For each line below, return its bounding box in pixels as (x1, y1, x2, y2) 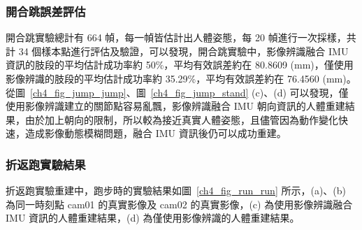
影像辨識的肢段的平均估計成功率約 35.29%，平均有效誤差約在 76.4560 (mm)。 (6, 71, 356, 85)
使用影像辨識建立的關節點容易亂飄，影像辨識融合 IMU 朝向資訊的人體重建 (6, 99, 345, 113)
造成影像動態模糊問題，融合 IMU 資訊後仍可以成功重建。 (24, 126, 287, 141)
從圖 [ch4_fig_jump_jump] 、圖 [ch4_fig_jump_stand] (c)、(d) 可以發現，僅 (6, 85, 349, 99)
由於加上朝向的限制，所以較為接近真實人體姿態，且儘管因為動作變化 (24, 112, 338, 127)
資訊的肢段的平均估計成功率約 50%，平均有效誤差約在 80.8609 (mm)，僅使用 (6, 57, 354, 72)
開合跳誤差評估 (6, 2, 86, 20)
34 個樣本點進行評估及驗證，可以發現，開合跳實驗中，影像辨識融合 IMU (18, 43, 349, 58)
